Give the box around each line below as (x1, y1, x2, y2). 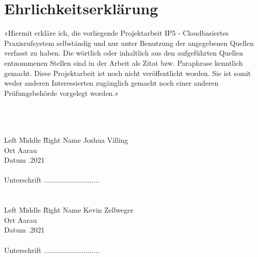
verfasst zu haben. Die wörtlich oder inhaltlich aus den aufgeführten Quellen (4, 47, 243, 58)
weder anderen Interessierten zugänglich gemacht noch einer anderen (4, 78, 219, 88)
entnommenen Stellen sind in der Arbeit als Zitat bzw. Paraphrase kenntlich (4, 57, 243, 68)
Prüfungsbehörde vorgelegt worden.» (4, 87, 119, 98)
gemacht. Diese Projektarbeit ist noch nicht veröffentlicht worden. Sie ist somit (4, 67, 251, 78)
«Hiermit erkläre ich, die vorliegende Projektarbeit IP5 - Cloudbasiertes (4, 28, 229, 38)
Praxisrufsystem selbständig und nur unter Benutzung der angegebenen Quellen (4, 37, 254, 48)
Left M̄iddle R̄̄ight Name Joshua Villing (4, 135, 128, 145)
